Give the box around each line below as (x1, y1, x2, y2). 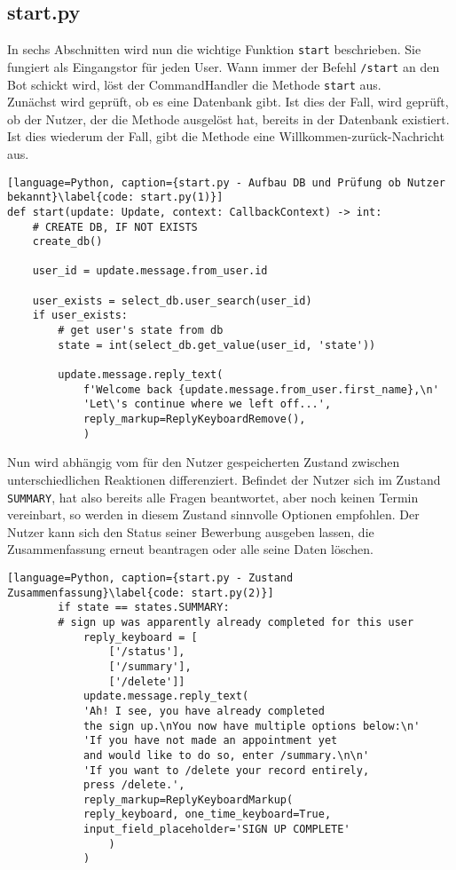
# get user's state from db (58, 324, 224, 337)
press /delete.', (83, 779, 185, 792)
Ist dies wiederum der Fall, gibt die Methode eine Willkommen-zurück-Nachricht (7, 127, 444, 146)
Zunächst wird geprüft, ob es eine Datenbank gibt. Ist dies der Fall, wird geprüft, (7, 92, 449, 111)
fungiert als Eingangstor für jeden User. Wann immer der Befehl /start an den (7, 57, 440, 75)
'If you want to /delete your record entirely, (83, 763, 370, 777)
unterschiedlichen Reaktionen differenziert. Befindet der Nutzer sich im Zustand (7, 470, 441, 488)
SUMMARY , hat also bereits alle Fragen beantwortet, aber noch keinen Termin (7, 487, 419, 506)
